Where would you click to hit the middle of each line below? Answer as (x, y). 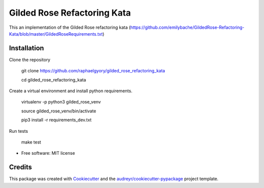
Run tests (19, 131)
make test (31, 142)
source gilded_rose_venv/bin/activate (59, 111)
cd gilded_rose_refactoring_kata (54, 80)
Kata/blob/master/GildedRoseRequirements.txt (56, 34)
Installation (26, 48)
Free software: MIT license (48, 153)
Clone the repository (30, 60)
